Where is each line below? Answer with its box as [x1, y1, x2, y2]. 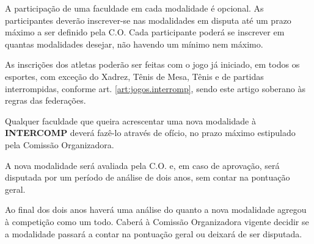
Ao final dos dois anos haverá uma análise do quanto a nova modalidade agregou [5, 203, 307, 216]
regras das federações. [5, 94, 86, 107]
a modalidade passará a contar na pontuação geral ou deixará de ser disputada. [5, 227, 302, 240]
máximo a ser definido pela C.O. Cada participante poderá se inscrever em [5, 26, 285, 38]
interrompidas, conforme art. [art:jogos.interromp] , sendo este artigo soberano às [5, 82, 306, 95]
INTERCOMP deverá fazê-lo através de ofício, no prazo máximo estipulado [5, 126, 296, 139]
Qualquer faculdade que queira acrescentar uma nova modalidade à [5, 114, 256, 127]
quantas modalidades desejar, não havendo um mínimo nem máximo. [5, 37, 263, 50]
